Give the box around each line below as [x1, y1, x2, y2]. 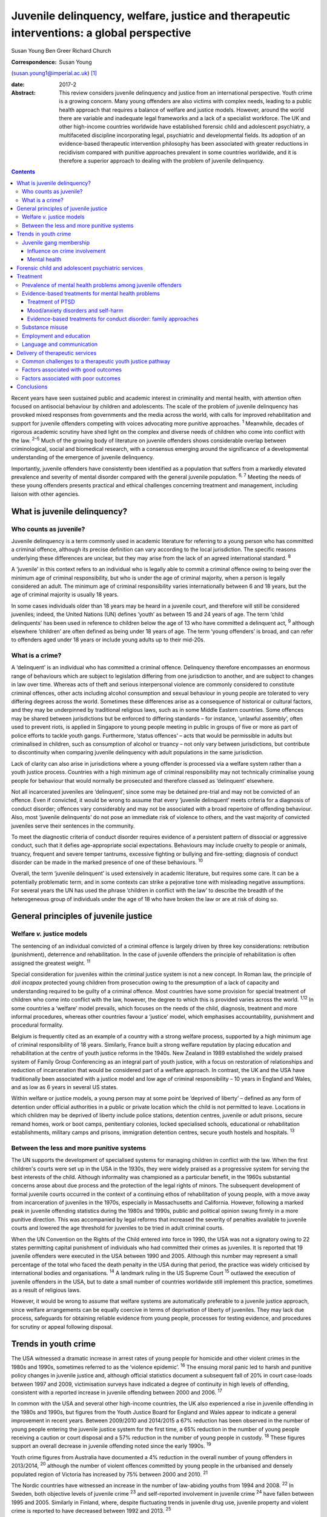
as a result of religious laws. [11, 1286, 81, 1294]
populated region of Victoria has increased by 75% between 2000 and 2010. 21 [11, 1469, 208, 1478]
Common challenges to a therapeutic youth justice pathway [22, 358, 171, 365]
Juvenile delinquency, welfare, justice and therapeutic [11, 9, 291, 22]
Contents [11, 168, 36, 175]
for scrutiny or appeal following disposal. [11, 1323, 113, 1330]
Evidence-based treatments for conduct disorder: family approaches [27, 316, 199, 323]
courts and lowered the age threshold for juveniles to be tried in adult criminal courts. [11, 1225, 224, 1232]
